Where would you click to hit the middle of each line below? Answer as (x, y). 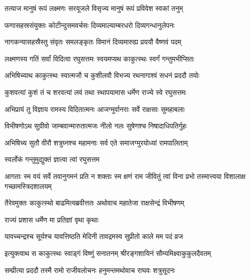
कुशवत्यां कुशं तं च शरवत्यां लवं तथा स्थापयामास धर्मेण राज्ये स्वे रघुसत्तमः (95, 92)
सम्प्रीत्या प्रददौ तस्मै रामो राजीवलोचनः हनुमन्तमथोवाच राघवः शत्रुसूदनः (90, 270)
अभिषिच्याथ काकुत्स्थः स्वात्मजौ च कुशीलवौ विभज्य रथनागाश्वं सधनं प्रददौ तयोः (102, 75)
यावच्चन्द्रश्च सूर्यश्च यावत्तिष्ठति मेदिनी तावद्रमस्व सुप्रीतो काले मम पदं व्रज (94, 236)
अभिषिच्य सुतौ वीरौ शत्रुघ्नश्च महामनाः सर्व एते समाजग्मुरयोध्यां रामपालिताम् (96, 142)
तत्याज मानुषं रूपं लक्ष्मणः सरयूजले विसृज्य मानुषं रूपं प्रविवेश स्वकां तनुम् (94, 8)
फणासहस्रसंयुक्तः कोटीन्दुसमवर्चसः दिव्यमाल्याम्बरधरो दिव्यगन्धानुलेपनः (90, 25)
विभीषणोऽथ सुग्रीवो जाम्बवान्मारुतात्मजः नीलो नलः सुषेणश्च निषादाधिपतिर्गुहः (96, 126)
